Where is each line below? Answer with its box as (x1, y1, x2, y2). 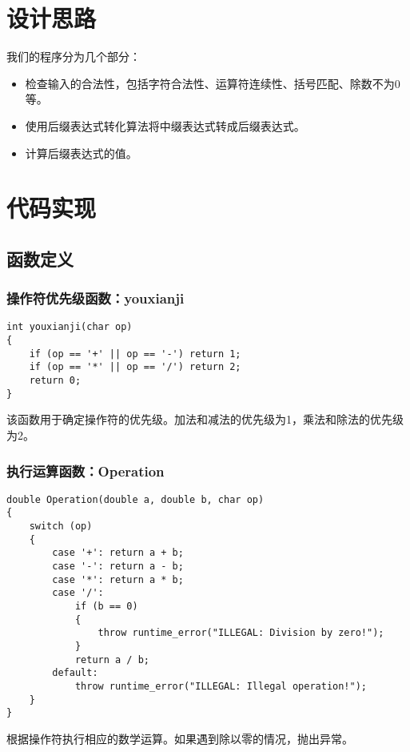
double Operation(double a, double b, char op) (6, 493, 265, 505)
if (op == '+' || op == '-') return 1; (29, 348, 241, 360)
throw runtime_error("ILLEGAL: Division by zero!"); (98, 627, 384, 639)
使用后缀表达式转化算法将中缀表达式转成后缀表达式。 (25, 117, 305, 134)
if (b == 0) (74, 601, 138, 613)
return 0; (29, 375, 82, 387)
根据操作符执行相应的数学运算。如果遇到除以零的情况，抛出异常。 (6, 730, 353, 746)
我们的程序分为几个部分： (6, 48, 141, 65)
